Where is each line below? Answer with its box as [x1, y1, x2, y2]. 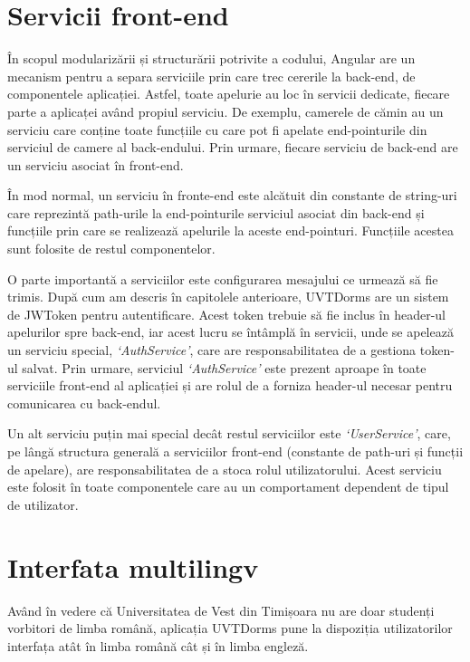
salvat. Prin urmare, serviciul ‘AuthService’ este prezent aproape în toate [22, 358, 427, 377]
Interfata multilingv [7, 548, 259, 585]
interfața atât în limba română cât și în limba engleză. [7, 636, 309, 655]
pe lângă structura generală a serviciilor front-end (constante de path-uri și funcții [7, 442, 464, 460]
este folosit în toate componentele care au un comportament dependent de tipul [7, 477, 449, 496]
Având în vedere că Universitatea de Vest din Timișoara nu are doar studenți [7, 600, 435, 619]
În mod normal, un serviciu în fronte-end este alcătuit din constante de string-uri [7, 186, 457, 205]
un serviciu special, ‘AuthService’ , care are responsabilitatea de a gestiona [7, 341, 417, 360]
